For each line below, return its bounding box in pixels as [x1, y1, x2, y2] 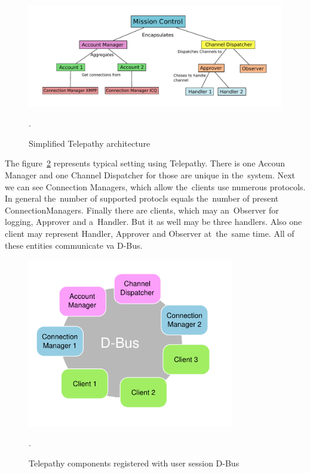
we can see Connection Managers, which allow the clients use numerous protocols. [5, 180, 306, 193]
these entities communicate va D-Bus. [5, 239, 143, 251]
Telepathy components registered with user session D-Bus [29, 456, 240, 469]
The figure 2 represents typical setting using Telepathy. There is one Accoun [5, 157, 286, 169]
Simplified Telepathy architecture [29, 137, 151, 149]
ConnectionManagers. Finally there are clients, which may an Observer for [5, 203, 279, 216]
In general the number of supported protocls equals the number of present [5, 192, 279, 205]
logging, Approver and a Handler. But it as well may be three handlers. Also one [5, 215, 302, 228]
